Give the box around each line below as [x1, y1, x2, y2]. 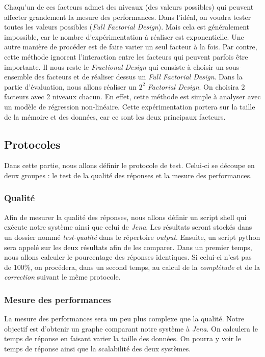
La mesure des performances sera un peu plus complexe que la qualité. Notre [4, 313, 244, 324]
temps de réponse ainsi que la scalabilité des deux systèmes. [4, 343, 191, 353]
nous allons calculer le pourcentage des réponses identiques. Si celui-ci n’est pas [4, 252, 252, 262]
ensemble [4, 71, 32, 82]
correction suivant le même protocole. [4, 271, 121, 282]
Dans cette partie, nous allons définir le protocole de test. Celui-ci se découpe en [4, 160, 255, 171]
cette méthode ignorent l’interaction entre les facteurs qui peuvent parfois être [4, 51, 248, 62]
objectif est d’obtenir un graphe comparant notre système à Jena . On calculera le [4, 323, 258, 334]
